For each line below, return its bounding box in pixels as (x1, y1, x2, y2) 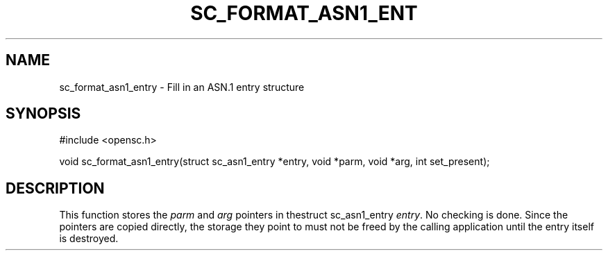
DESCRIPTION (6, 179, 105, 197)
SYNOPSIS (6, 105, 81, 123)
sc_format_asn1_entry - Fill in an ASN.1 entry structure (59, 80, 305, 93)
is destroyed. (59, 232, 119, 245)
